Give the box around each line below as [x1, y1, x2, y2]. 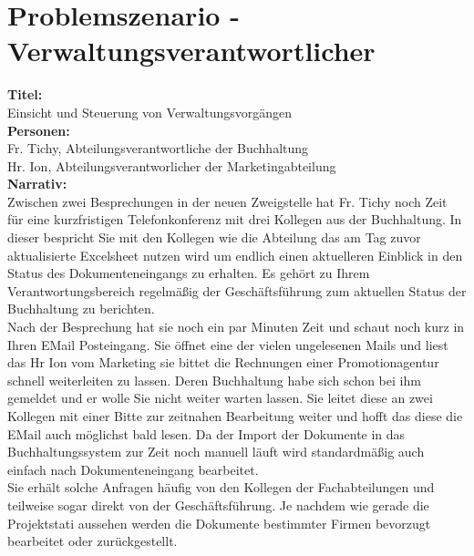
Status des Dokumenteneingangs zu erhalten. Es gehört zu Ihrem [7, 263, 370, 283]
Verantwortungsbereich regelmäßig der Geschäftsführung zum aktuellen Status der [7, 281, 467, 300]
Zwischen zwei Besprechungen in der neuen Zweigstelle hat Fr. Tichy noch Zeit [7, 191, 448, 211]
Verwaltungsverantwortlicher [7, 32, 376, 69]
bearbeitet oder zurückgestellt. [7, 531, 178, 551]
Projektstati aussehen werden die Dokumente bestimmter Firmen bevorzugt [7, 513, 431, 532]
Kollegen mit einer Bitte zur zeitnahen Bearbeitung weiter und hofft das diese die [7, 407, 463, 425]
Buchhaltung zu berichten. [7, 299, 155, 318]
